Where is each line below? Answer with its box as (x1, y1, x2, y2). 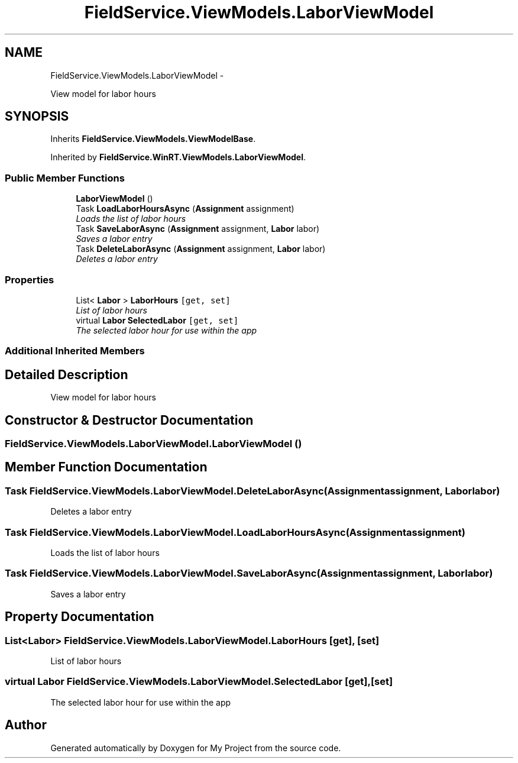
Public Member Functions (5, 172, 125, 184)
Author (5, 717, 47, 733)
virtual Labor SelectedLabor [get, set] (76, 315, 239, 325)
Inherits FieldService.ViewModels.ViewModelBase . (50, 134, 256, 144)
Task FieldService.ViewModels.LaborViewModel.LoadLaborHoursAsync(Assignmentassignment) (5, 526, 465, 538)
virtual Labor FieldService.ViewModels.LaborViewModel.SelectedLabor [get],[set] (5, 675, 393, 688)
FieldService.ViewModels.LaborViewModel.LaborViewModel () (5, 438, 302, 450)
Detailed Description (5, 367, 128, 382)
